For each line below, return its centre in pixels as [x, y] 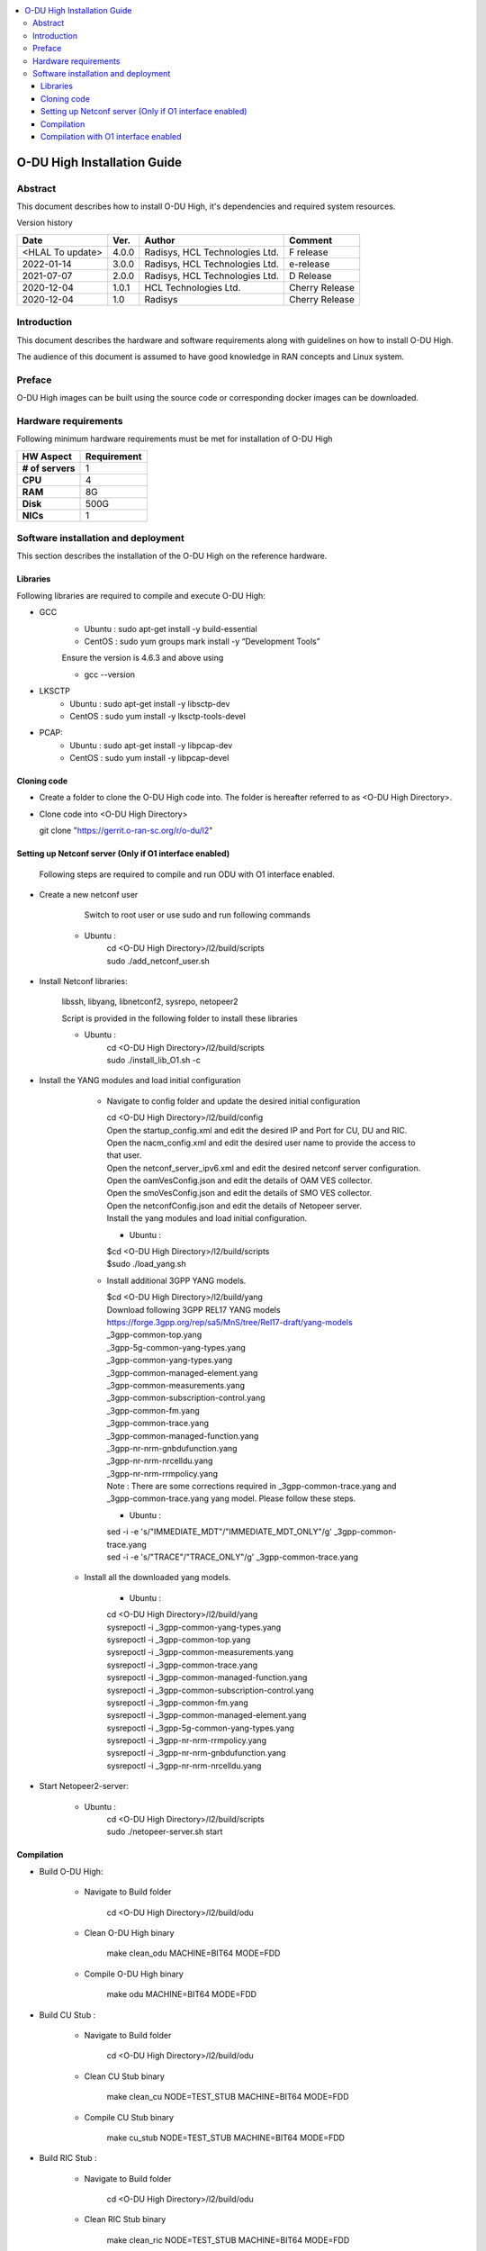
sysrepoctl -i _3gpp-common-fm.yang [178, 1703]
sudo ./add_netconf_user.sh [158, 961]
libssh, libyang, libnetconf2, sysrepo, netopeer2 [150, 1002]
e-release [310, 264]
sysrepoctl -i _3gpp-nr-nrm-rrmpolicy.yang [187, 1740]
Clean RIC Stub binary [125, 2219]
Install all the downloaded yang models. [157, 1578]
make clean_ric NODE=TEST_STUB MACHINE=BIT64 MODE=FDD [228, 2240]
